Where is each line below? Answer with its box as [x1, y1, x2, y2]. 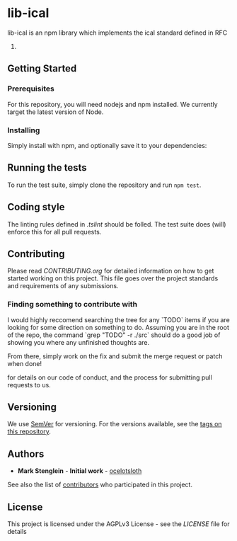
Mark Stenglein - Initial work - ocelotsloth [17, 467, 142, 475]
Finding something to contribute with [7, 300, 138, 309]
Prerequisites [7, 84, 54, 93]
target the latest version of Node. [7, 108, 104, 116]
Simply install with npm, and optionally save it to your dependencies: [7, 141, 207, 149]
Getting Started [7, 62, 77, 75]
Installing [7, 125, 40, 135]
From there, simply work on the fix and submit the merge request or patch [7, 352, 223, 360]
